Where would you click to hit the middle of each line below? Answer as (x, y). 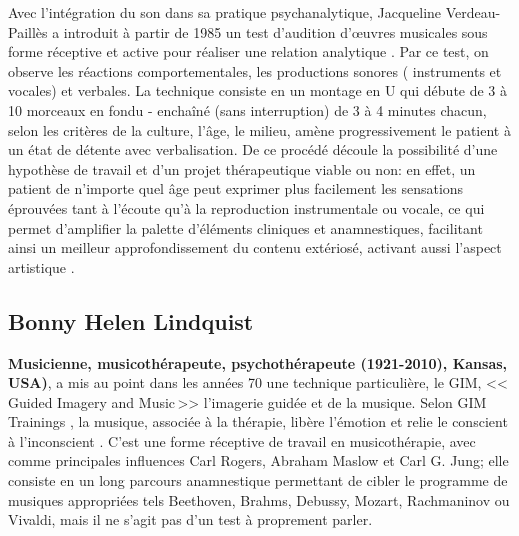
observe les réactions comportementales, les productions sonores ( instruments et (255, 70)
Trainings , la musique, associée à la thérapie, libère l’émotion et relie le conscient (258, 421)
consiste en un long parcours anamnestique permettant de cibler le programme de (258, 480)
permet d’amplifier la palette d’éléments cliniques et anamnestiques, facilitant (245, 227)
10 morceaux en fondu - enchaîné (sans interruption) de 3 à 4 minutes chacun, (247, 109)
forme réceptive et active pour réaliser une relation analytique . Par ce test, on (248, 51)
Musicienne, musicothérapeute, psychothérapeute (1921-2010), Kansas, (258, 362)
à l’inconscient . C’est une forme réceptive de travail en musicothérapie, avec (242, 440)
